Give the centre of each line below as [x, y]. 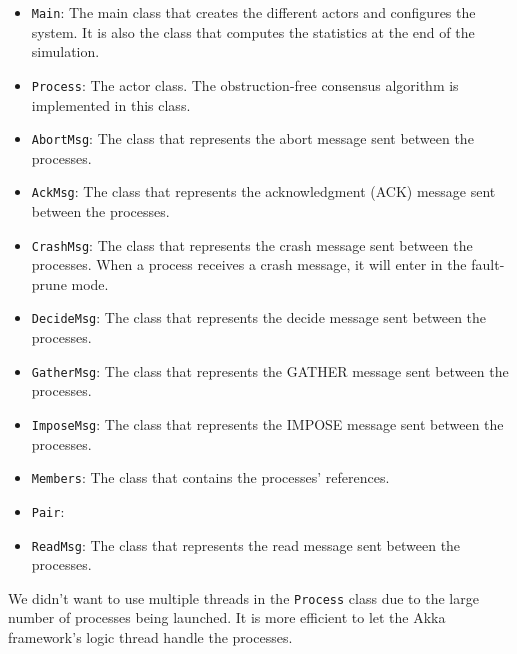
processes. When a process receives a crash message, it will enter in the [249, 264]
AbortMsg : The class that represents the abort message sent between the [252, 138]
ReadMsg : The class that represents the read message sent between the [246, 544]
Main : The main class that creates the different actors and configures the [253, 12]
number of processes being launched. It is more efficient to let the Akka [227, 617]
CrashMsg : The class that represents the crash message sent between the [252, 244]
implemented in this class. [111, 104]
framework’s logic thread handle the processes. [150, 637]
